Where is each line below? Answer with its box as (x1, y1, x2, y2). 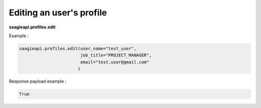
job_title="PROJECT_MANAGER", (80, 53, 152, 58)
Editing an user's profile (9, 7, 107, 18)
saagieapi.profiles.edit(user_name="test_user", (19, 46, 137, 51)
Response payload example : (9, 79, 67, 84)
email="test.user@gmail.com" (80, 59, 149, 65)
